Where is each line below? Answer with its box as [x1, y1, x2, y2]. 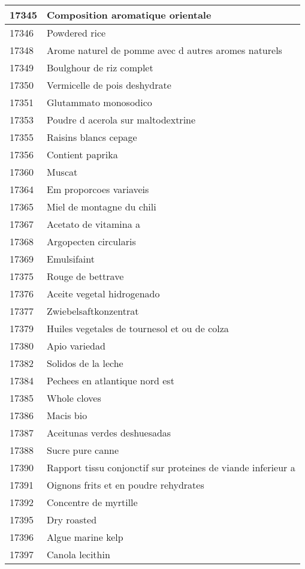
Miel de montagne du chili [47, 200, 156, 213]
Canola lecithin [47, 547, 110, 561]
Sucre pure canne [47, 443, 119, 457]
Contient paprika [47, 147, 118, 161]
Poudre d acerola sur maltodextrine [47, 113, 196, 127]
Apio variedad [47, 339, 105, 353]
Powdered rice [47, 26, 106, 40]
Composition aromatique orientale [47, 8, 212, 22]
